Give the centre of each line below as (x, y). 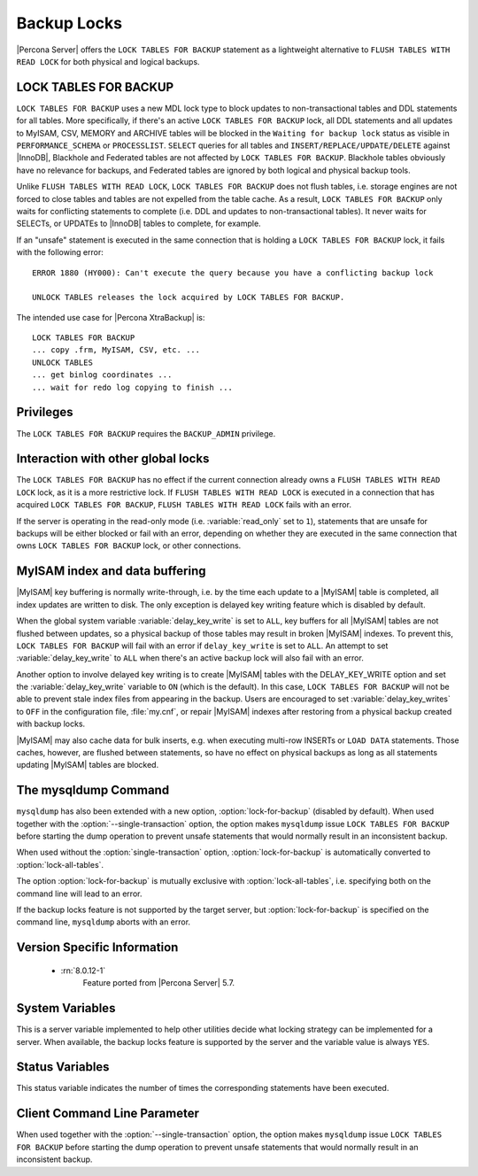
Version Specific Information (97, 948)
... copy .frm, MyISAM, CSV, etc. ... (116, 350)
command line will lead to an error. (79, 894)
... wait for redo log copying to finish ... (133, 387)
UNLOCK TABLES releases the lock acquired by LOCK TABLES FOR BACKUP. (189, 298)
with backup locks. (51, 724)
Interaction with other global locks (113, 459)
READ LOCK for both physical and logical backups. (108, 61)
